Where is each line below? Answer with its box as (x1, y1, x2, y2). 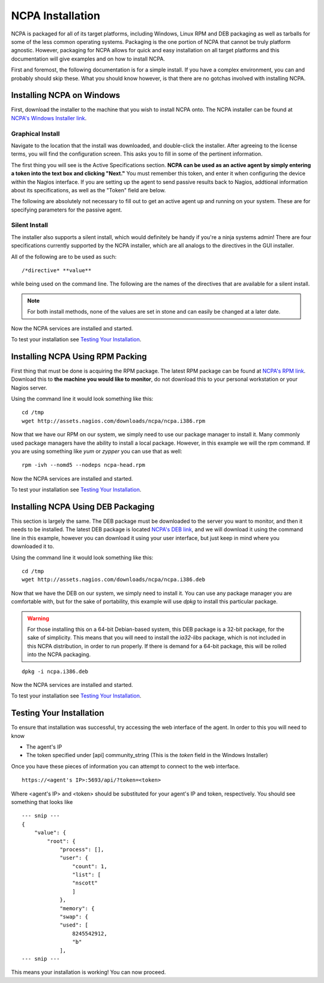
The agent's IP (26, 743, 62, 750)
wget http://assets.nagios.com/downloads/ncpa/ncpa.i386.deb (22, 576, 205, 583)
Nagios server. (11, 384, 47, 391)
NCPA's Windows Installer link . (11, 114, 87, 121)
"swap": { (59, 913, 89, 921)
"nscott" (72, 880, 98, 886)
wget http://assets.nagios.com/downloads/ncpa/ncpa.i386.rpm (22, 418, 205, 424)
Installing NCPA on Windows (11, 90, 121, 100)
